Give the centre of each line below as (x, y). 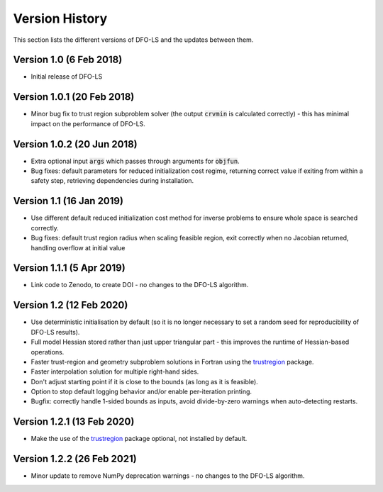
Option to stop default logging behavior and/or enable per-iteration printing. (141, 392)
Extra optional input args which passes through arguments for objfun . (135, 161)
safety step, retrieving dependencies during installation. (112, 181)
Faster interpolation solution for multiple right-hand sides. (115, 371)
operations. (48, 352)
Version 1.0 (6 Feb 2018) (68, 60)
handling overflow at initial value (78, 247)
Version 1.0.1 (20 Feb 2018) (74, 97)
